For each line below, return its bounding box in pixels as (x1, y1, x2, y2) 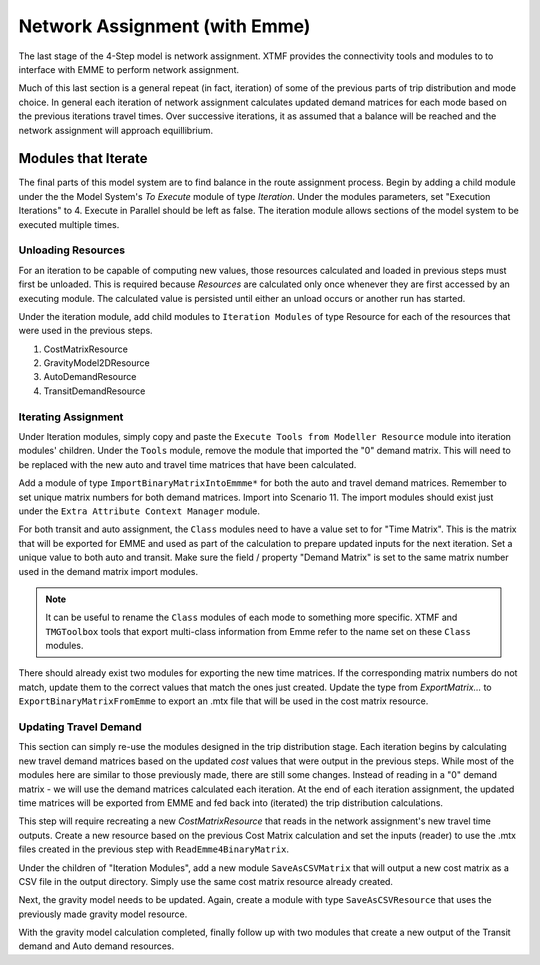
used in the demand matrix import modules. (18, 565, 199, 577)
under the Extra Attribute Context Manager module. (18, 505, 260, 517)
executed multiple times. (18, 218, 120, 230)
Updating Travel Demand (18, 720, 142, 734)
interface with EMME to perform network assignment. (18, 63, 240, 75)
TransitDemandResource (43, 385, 146, 397)
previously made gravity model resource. (18, 908, 188, 920)
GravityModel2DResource (43, 357, 150, 369)
